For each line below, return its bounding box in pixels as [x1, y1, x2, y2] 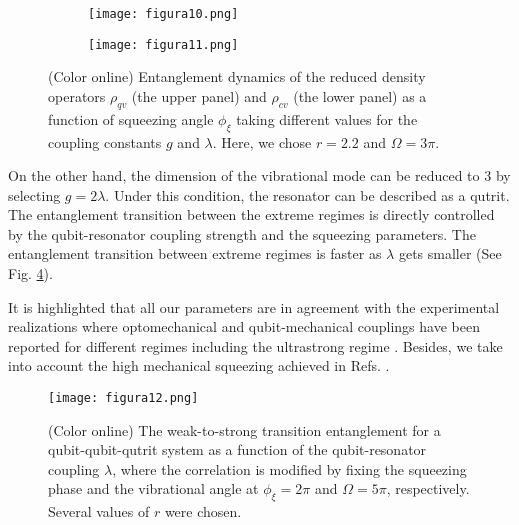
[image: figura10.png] [88, 7, 239, 21]
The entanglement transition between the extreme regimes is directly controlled [8, 204, 495, 225]
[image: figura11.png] [88, 37, 239, 52]
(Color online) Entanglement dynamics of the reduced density [48, 66, 426, 87]
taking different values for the [236, 108, 418, 129]
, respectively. [386, 478, 470, 499]
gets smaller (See [398, 243, 502, 264]
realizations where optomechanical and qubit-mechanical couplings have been [8, 316, 480, 337]
